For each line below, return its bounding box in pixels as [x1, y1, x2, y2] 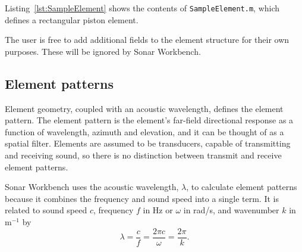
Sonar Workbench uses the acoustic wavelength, [5, 181, 179, 193]
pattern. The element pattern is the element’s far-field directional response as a [5, 114, 294, 126]
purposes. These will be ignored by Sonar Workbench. [5, 45, 201, 57]
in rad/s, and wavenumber [183, 204, 279, 216]
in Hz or [143, 204, 173, 216]
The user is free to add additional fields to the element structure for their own [5, 33, 290, 46]
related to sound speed [5, 204, 87, 216]
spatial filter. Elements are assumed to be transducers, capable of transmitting [5, 137, 291, 150]
